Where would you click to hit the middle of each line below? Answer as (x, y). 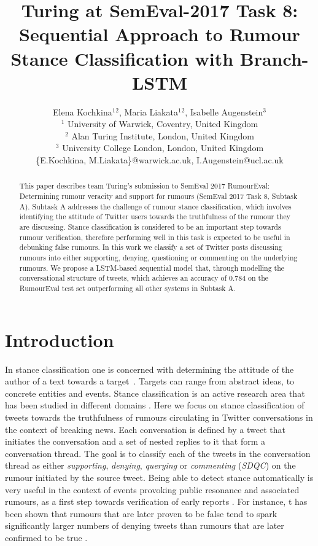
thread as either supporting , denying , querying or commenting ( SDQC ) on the (150, 465)
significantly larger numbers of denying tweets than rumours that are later (145, 525)
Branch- (274, 58)
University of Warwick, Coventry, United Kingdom (163, 124)
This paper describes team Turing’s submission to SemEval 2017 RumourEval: (145, 186)
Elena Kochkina (83, 111)
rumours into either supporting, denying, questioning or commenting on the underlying (158, 258)
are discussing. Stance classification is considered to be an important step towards (150, 227)
